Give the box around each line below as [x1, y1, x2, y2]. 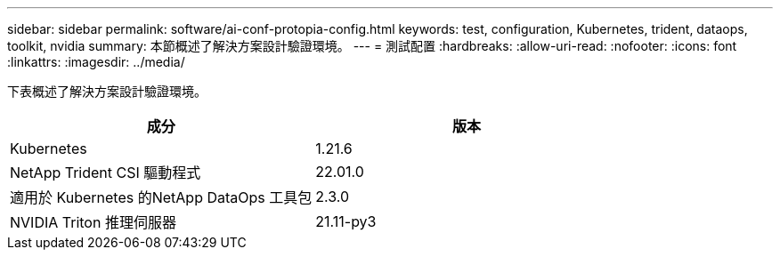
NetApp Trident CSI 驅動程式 [10, 164, 201, 181]
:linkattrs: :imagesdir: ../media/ [7, 54, 185, 69]
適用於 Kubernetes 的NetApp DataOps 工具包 [10, 189, 313, 206]
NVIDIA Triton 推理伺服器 [10, 213, 176, 231]
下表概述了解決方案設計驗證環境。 [7, 84, 207, 99]
